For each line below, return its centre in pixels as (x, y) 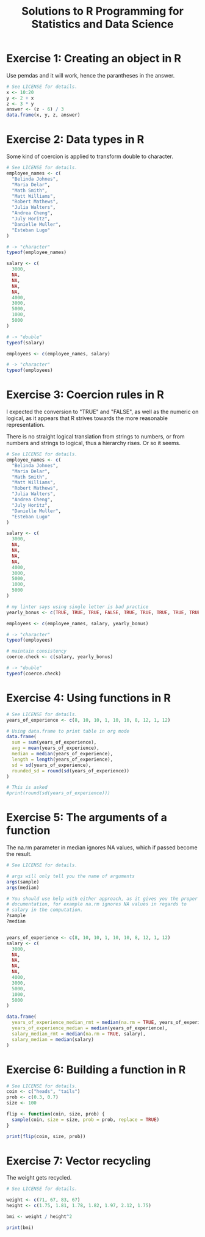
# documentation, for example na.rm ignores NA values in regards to (97, 904)
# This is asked (27, 788)
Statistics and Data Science (103, 24)
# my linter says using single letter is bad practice (77, 607)
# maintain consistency (37, 651)
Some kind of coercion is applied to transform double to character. (90, 156)
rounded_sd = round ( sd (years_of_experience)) (71, 771)
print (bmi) (20, 1228)
